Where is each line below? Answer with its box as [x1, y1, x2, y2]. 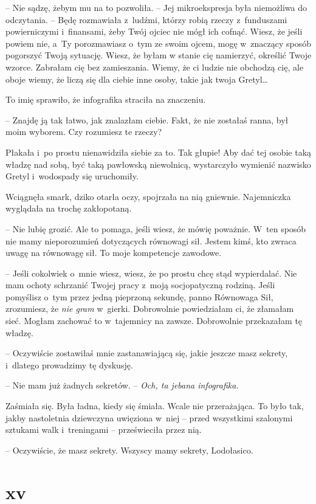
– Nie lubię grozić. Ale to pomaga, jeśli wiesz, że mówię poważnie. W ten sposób [5, 222, 306, 235]
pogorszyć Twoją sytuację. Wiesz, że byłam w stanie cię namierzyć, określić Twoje [5, 49, 312, 61]
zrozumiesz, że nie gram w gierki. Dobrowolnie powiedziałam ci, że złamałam [5, 302, 294, 315]
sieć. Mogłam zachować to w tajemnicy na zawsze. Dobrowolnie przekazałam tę [5, 314, 303, 327]
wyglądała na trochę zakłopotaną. [5, 202, 132, 215]
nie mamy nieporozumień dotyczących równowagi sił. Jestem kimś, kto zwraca [5, 234, 297, 247]
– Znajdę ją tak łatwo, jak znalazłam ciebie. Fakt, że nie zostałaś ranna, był [5, 113, 289, 126]
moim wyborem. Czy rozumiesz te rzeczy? [5, 125, 162, 138]
